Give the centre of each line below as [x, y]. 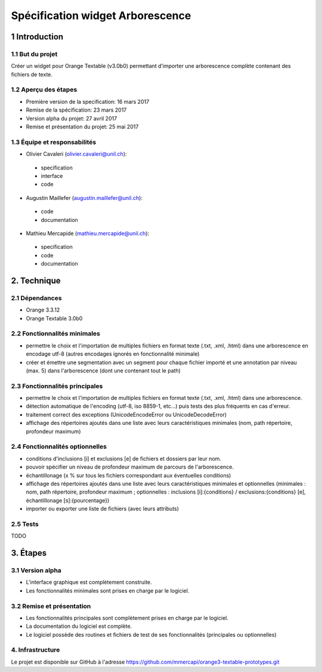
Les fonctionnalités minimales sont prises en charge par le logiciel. [108, 590]
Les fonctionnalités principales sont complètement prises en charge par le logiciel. [127, 618]
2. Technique [36, 280]
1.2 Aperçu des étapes [44, 90]
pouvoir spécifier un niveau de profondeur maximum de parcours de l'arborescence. [130, 467]
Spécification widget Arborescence [101, 16]
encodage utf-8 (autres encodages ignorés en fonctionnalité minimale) [113, 354]
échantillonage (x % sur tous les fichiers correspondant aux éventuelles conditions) [129, 475]
